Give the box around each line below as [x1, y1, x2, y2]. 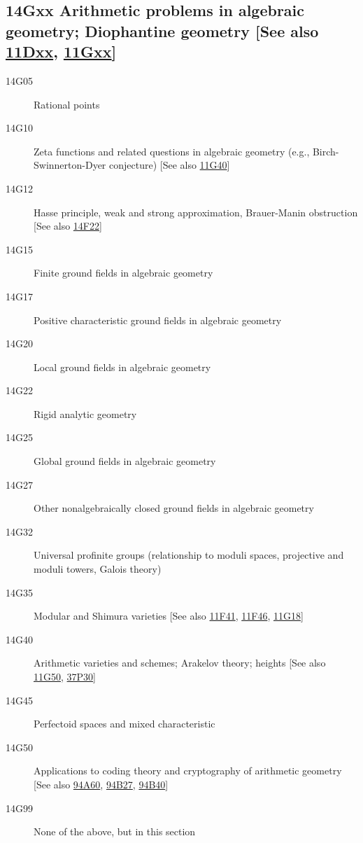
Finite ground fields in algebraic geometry [34, 265, 213, 280]
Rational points [34, 97, 100, 111]
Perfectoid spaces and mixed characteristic [34, 716, 215, 731]
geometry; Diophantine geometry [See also [6, 20, 319, 41]
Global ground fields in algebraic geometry [34, 454, 216, 468]
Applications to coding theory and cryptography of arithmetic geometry [34, 763, 342, 778]
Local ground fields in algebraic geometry [34, 359, 211, 374]
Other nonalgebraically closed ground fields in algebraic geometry [34, 501, 314, 515]
